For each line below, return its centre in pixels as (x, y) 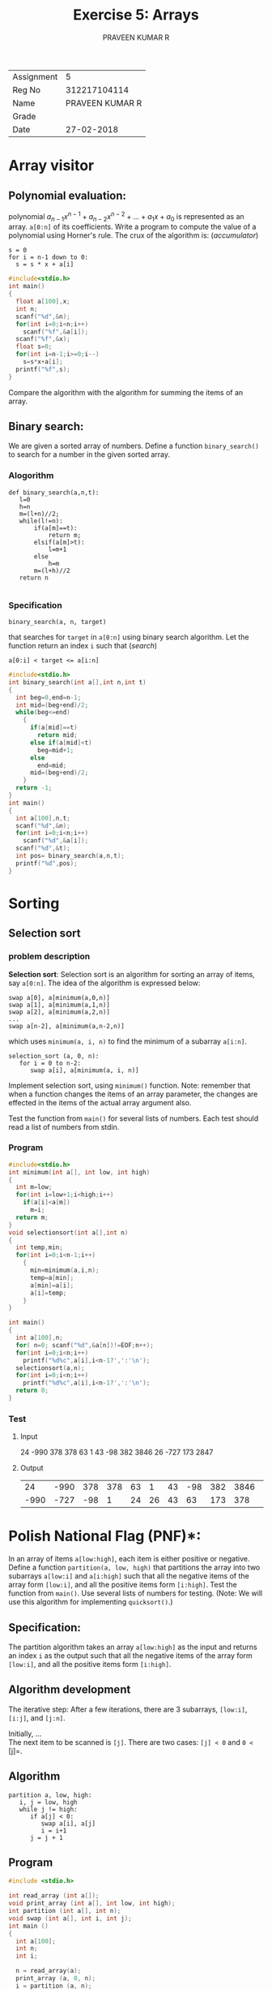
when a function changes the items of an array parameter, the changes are (133, 1094)
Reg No (27, 89)
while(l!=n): (41, 521)
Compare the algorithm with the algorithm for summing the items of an (126, 392)
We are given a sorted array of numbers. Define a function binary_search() (134, 446)
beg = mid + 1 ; (56, 750)
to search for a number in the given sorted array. (89, 454)
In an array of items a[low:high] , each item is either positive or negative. (129, 1559)
